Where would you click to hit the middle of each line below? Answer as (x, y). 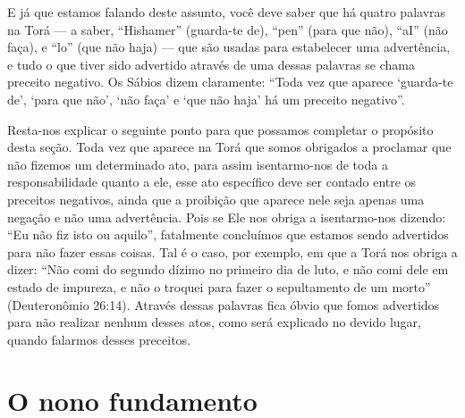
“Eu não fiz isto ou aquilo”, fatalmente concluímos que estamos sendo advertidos (228, 234)
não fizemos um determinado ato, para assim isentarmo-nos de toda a (198, 164)
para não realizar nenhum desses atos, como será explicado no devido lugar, (214, 322)
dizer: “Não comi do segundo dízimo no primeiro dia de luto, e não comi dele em (228, 269)
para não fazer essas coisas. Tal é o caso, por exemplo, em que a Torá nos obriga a (232, 251)
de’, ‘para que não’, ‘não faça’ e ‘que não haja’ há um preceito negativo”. (206, 99)
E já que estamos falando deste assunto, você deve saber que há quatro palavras (227, 12)
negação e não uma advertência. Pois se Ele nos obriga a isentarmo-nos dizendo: (227, 217)
